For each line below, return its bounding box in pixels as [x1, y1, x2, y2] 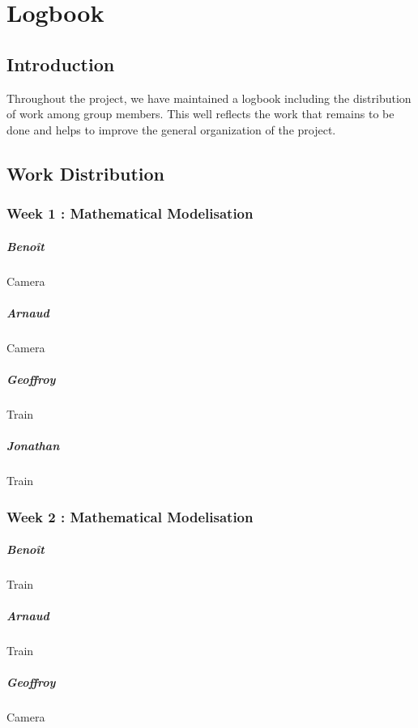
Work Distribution [6, 160, 164, 185]
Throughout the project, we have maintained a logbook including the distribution [6, 89, 412, 106]
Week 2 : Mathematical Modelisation [6, 506, 254, 526]
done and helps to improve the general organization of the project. [6, 121, 336, 138]
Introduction [6, 51, 115, 76]
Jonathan [6, 437, 60, 454]
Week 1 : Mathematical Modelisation [6, 203, 254, 224]
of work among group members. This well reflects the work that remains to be [6, 105, 395, 122]
